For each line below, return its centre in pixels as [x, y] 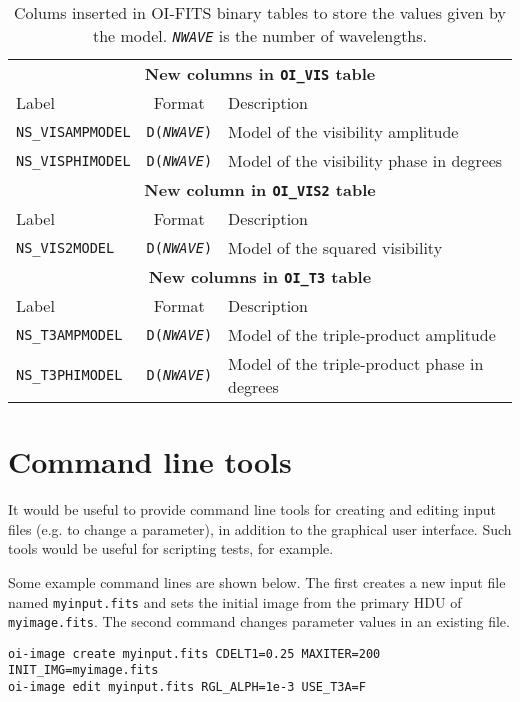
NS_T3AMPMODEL [69, 334]
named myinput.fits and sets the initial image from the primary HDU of [235, 601]
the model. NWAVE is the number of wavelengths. [260, 35]
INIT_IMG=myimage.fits [83, 670]
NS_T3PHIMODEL [69, 375]
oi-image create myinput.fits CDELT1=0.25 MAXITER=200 [194, 653]
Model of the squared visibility [335, 247]
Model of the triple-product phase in [356, 363]
